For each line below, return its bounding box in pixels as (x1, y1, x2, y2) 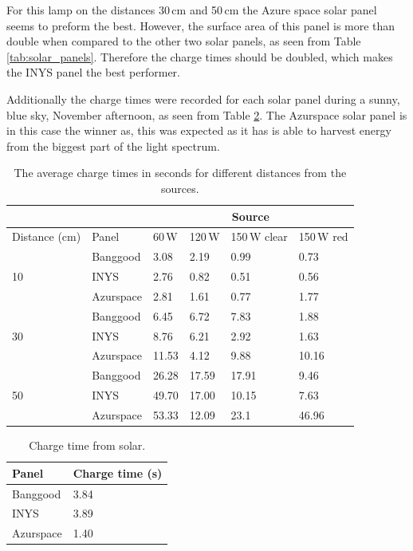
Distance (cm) (12, 228, 81, 245)
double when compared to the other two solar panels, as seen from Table (6, 33, 361, 49)
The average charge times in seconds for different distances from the (14, 164, 347, 181)
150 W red (298, 228, 348, 245)
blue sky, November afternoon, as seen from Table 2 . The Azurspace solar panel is (6, 106, 407, 123)
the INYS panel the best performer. (6, 64, 180, 81)
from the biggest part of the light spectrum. (6, 137, 220, 154)
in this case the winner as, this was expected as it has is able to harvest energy (6, 122, 391, 139)
